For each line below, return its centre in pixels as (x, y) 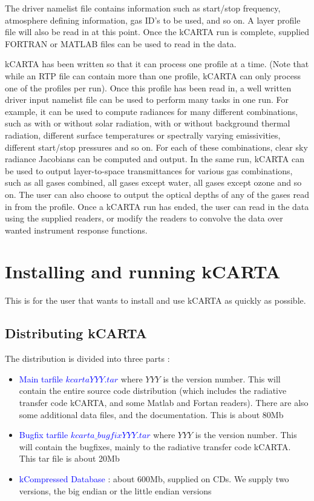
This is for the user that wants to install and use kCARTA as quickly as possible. (155, 300)
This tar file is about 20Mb (69, 458)
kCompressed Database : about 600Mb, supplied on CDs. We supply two (154, 478)
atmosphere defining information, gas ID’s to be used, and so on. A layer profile (153, 20)
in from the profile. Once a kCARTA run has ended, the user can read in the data (157, 206)
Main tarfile (41, 378)
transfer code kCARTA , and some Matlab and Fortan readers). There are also (164, 402)
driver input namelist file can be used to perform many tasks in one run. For (147, 100)
